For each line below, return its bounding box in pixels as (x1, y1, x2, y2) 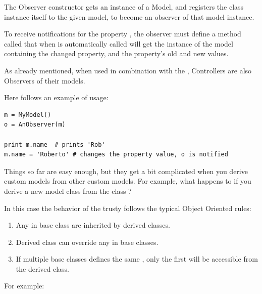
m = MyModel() (4, 111, 51, 118)
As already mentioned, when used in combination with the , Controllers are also (4, 65, 252, 75)
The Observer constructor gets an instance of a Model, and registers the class (4, 2, 244, 12)
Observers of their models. (4, 75, 85, 86)
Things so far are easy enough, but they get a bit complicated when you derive (4, 165, 248, 176)
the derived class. (16, 263, 69, 274)
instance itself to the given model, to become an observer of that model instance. (4, 11, 254, 22)
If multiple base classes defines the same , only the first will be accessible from (16, 254, 258, 264)
